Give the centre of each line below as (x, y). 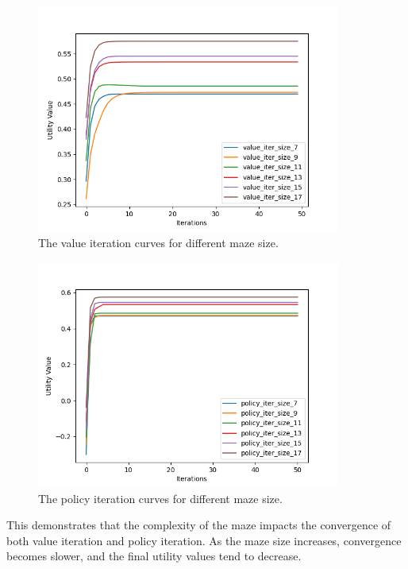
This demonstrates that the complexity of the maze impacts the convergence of (199, 525)
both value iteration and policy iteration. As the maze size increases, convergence (204, 540)
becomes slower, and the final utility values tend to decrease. (154, 556)
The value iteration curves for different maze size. (158, 243)
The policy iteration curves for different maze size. (160, 498)
